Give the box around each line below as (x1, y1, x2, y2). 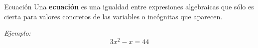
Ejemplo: (4, 28, 31, 38)
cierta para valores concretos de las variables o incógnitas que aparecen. (4, 11, 223, 21)
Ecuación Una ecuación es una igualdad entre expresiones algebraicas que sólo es (4, 1, 254, 11)
